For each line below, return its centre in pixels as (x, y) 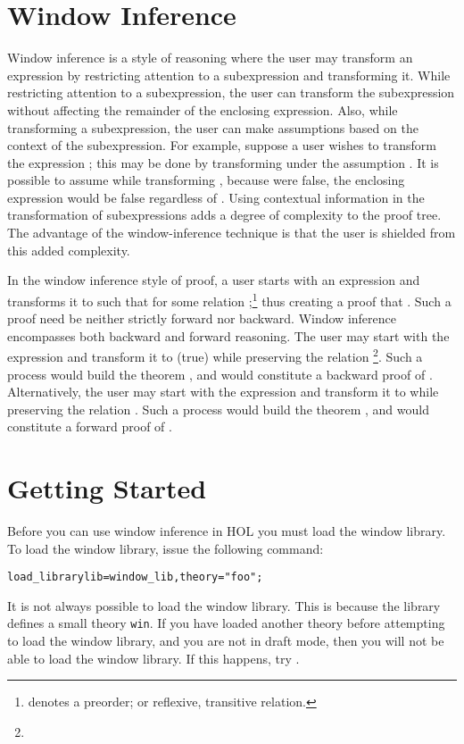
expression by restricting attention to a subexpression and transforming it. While (229, 75)
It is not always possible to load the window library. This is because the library (224, 605)
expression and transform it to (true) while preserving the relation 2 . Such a (215, 355)
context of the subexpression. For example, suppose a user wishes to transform (222, 145)
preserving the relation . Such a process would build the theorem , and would (218, 409)
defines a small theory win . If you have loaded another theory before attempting (226, 623)
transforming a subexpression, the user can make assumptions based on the (213, 127)
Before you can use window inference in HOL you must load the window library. (227, 531)
